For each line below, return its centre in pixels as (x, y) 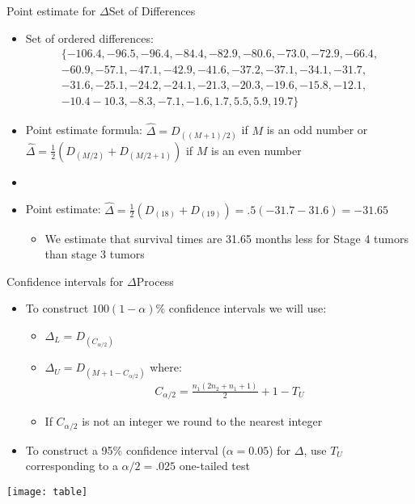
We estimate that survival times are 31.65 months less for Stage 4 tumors (227, 238)
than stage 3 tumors (95, 254)
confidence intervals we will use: (248, 308)
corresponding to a (72, 466)
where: (166, 367)
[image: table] (47, 491)
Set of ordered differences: (89, 38)
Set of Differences (152, 10)
